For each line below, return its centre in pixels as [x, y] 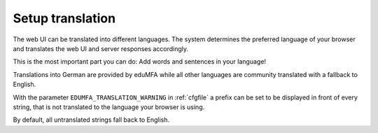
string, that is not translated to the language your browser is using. [109, 107]
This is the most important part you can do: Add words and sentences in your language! [139, 62]
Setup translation [64, 18]
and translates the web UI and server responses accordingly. [101, 48]
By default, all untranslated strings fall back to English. [91, 120]
